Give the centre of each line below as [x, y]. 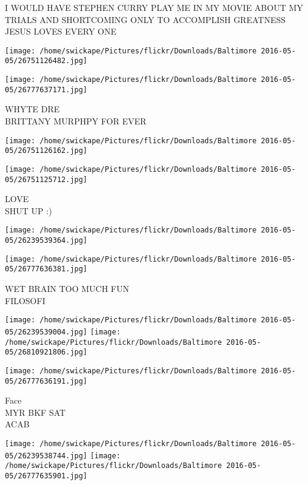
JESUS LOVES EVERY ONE [61, 31]
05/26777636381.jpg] [46, 269]
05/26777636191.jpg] [46, 381]
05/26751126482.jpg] [46, 61]
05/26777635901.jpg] [46, 476]
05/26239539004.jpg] [46, 332]
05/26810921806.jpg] [46, 352]
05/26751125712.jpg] [46, 179]
